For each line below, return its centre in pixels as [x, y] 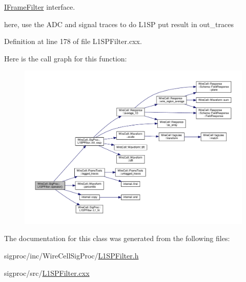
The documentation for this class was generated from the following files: [117, 238]
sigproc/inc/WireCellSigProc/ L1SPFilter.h [71, 255]
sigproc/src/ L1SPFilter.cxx [47, 273]
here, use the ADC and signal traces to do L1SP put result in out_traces [119, 24]
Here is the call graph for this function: [66, 58]
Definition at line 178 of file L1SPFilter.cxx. [73, 41]
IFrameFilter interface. [40, 7]
